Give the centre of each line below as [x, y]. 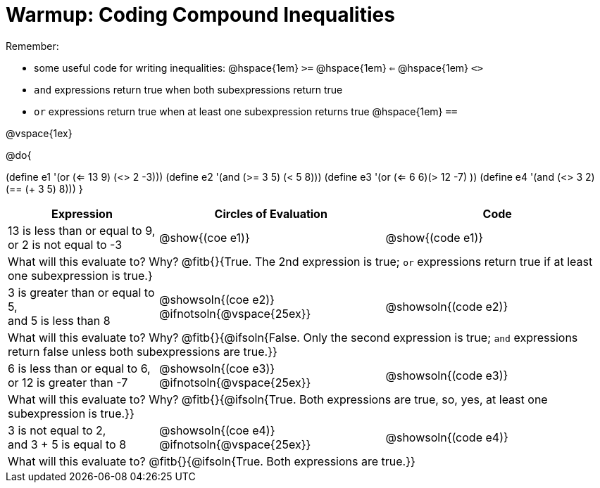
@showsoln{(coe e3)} [217, 368]
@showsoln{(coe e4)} [217, 430]
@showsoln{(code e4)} [447, 437]
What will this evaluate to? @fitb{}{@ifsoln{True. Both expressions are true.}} [212, 461]
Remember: [32, 46]
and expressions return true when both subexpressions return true [188, 89]
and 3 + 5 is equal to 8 [67, 444]
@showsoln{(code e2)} [447, 306]
